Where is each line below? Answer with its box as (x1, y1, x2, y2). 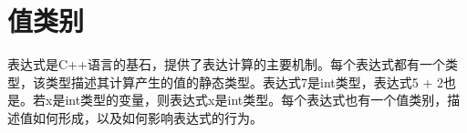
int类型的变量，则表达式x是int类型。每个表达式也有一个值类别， (65, 90, 448, 109)
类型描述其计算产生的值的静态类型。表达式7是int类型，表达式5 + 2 (45, 72, 443, 91)
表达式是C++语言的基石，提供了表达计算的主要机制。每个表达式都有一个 (7, 55, 445, 74)
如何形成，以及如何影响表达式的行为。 (32, 107, 263, 127)
